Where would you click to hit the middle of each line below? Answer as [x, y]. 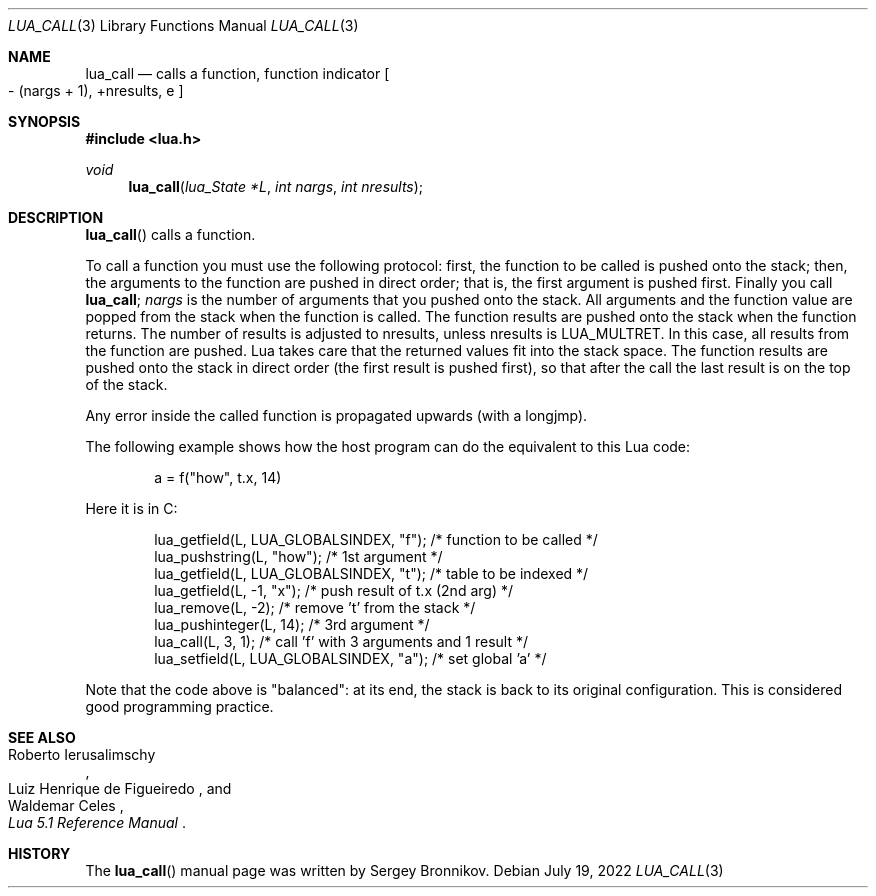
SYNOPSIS [44, 121]
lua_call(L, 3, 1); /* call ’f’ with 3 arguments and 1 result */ [341, 641]
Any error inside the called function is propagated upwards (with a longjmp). [336, 415]
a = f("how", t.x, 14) [218, 477]
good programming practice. [179, 706]
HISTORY [39, 853]
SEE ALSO [42, 737]
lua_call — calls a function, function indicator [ [237, 73]
